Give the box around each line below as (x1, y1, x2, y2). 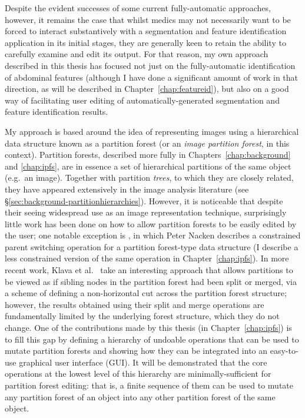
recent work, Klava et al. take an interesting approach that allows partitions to (5, 264, 293, 276)
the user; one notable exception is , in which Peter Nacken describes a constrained (5, 229, 301, 241)
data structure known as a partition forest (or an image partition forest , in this (5, 137, 290, 149)
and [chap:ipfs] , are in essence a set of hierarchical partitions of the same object (5, 160, 291, 172)
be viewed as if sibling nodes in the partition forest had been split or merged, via (5, 275, 297, 287)
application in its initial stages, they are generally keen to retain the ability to (5, 36, 286, 48)
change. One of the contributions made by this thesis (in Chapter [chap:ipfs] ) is (5, 321, 292, 334)
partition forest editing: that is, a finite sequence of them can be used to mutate (5, 379, 293, 391)
